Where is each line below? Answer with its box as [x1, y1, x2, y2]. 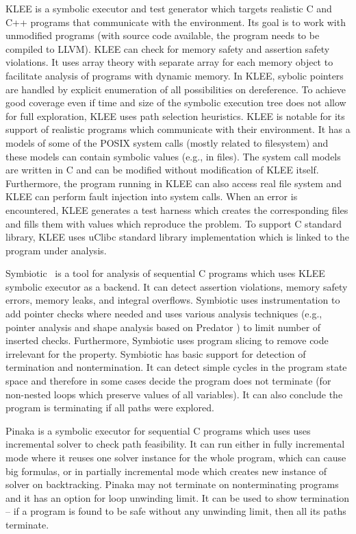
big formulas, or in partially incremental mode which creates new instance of [5, 463, 327, 478]
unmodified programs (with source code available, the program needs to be [5, 28, 320, 43]
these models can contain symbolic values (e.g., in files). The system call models [5, 149, 341, 163]
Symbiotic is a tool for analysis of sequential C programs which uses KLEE [5, 266, 325, 280]
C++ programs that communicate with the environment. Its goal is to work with [5, 14, 346, 29]
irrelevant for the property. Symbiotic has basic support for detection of [5, 346, 306, 361]
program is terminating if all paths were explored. [5, 400, 214, 415]
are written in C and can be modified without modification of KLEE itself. [5, 162, 319, 177]
